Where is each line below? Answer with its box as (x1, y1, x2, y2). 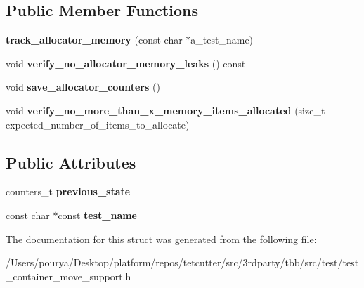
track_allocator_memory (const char (6, 32, 183, 47)
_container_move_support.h (6, 268, 131, 283)
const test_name (58, 207, 137, 222)
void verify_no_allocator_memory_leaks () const (6, 55, 246, 70)
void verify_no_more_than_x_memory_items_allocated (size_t (6, 103, 325, 117)
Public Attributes (6, 151, 136, 173)
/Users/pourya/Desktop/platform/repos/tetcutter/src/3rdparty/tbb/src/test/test (6, 255, 359, 270)
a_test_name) (190, 32, 254, 47)
